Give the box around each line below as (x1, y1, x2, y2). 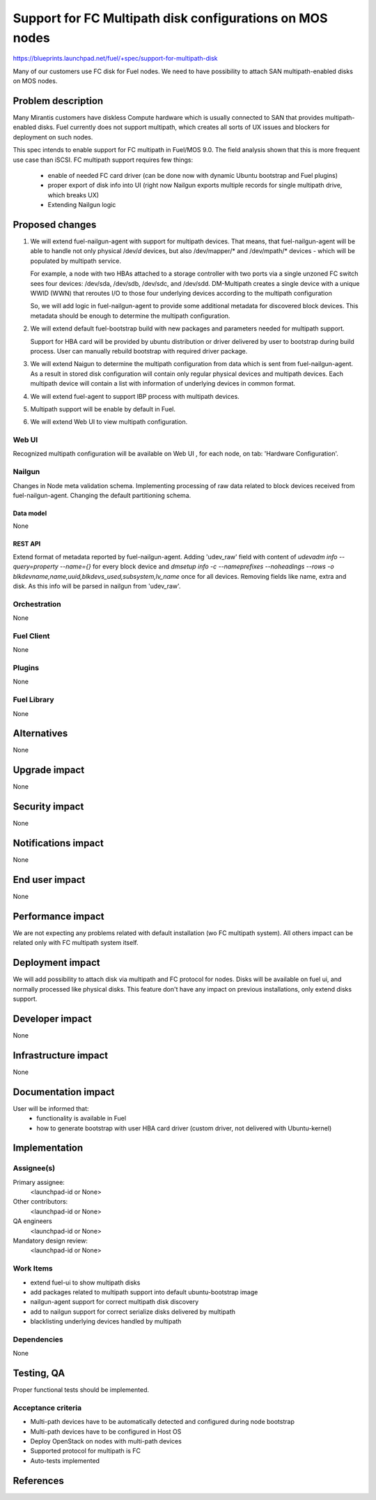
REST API (13, 540, 41, 548)
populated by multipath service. (30, 257, 122, 265)
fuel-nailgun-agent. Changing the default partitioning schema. (13, 491, 191, 499)
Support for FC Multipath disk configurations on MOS (13, 10, 328, 26)
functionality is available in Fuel (36, 1114, 127, 1123)
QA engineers (13, 1217, 52, 1225)
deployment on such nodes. (13, 132, 93, 141)
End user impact (13, 874, 86, 886)
